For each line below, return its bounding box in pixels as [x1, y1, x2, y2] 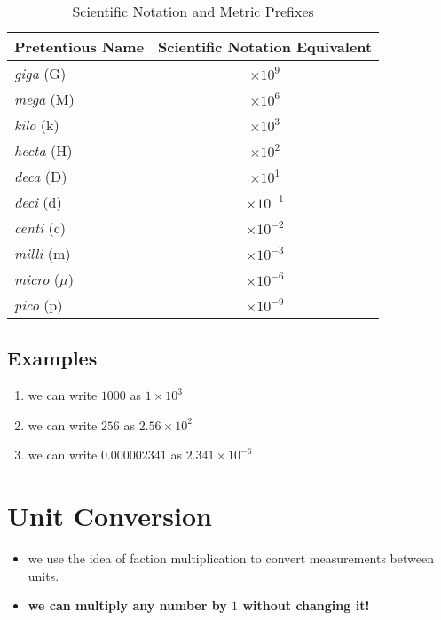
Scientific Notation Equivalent [158, 36, 373, 57]
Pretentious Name [14, 36, 145, 57]
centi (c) [14, 217, 67, 238]
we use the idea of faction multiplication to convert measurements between [28, 549, 434, 568]
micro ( [14, 269, 60, 289]
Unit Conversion [7, 498, 212, 534]
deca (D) [14, 166, 67, 186]
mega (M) [14, 89, 75, 109]
